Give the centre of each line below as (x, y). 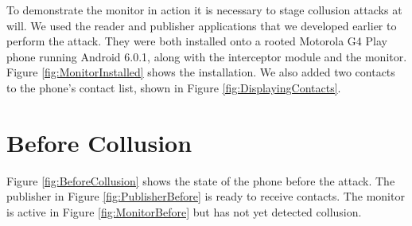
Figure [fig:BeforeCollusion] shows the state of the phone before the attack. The (201, 180)
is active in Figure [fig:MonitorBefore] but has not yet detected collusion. (184, 211)
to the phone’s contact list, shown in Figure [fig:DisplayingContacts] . (174, 87)
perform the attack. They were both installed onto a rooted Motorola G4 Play (197, 41)
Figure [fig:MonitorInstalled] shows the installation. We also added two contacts (201, 72)
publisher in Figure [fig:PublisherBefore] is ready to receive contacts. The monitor (206, 196)
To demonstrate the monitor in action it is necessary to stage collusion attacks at (204, 10)
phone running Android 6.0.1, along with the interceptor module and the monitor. (207, 56)
